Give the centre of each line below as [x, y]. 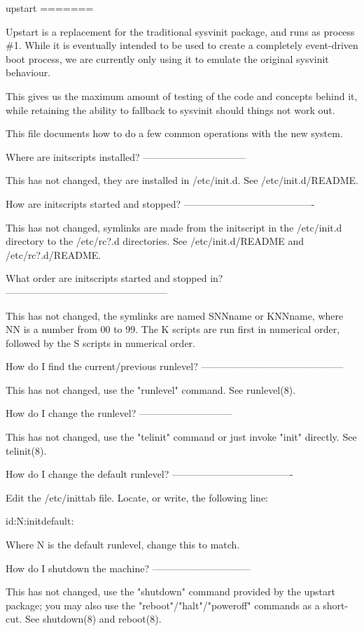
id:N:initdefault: [40, 521]
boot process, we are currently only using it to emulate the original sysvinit [167, 58]
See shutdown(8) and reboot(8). [93, 619]
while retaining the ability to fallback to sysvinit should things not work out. [170, 109]
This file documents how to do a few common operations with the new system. [174, 133]
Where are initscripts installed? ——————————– [126, 156]
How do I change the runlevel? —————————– [119, 413]
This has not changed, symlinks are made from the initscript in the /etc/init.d [174, 227]
